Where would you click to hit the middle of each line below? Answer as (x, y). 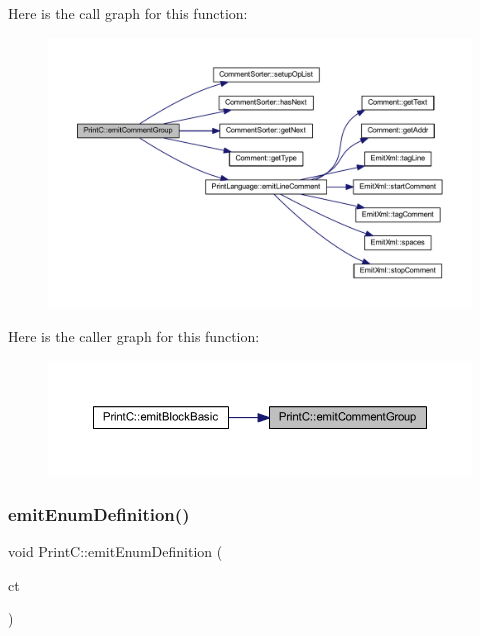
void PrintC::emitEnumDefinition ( (115, 551)
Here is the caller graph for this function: (134, 335)
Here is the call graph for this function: (128, 13)
